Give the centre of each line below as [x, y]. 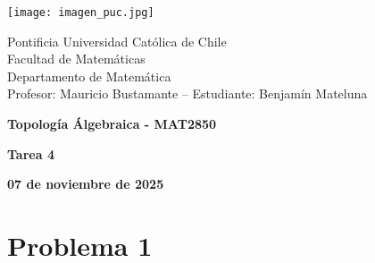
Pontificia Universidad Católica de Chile [117, 41]
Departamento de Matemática [89, 76]
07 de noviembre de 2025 [86, 184]
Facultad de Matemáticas [76, 59]
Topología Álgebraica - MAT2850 [112, 124]
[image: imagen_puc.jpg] [81, 13]
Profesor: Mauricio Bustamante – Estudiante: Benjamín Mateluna [187, 93]
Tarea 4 [31, 153]
